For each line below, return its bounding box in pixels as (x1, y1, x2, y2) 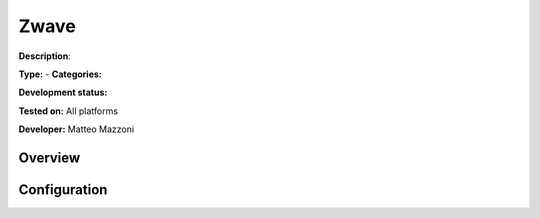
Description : (18, 50, 72, 62)
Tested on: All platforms (18, 105, 119, 117)
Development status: (18, 86, 108, 99)
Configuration (18, 181, 108, 198)
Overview (18, 149, 81, 166)
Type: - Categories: (18, 68, 102, 80)
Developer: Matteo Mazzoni (18, 123, 135, 135)
